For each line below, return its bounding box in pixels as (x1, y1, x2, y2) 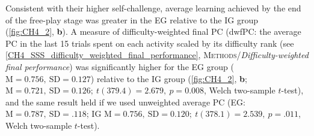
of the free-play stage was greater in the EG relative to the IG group (5, 13, 258, 26)
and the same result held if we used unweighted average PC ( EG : (5, 95, 246, 108)
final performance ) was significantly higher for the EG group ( (5, 60, 234, 72)
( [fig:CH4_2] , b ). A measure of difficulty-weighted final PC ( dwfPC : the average (5, 25, 301, 38)
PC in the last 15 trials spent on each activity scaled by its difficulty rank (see (5, 37, 294, 49)
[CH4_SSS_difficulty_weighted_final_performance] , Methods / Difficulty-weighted (5, 49, 309, 61)
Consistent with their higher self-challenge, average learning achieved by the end (5, 2, 301, 14)
